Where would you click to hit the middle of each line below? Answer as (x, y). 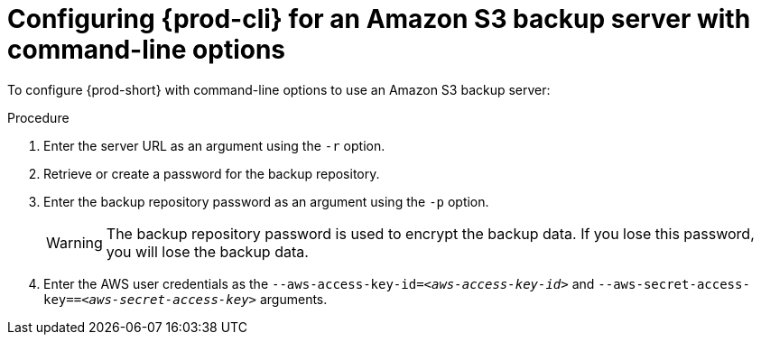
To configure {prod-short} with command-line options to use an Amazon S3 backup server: (279, 89)
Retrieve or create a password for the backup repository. (212, 173)
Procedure (38, 117)
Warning (74, 242)
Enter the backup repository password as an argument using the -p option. (266, 201)
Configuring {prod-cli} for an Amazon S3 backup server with (379, 19)
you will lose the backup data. (207, 251)
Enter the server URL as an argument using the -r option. (214, 145)
